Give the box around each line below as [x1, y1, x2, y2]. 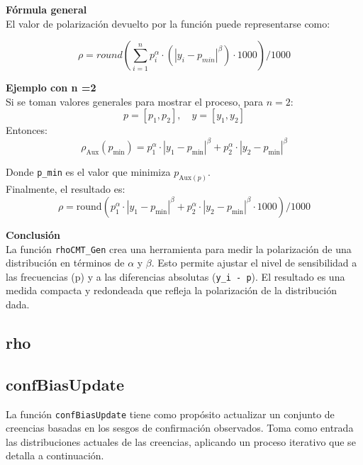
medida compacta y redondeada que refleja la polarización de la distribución [6, 283, 337, 298]
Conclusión [6, 227, 61, 242]
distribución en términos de [6, 255, 125, 270]
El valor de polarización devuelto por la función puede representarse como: [6, 16, 330, 30]
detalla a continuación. [6, 448, 104, 463]
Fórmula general [6, 2, 87, 16]
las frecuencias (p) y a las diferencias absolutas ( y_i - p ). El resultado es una [6, 269, 345, 284]
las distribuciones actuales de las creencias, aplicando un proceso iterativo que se [6, 434, 356, 449]
